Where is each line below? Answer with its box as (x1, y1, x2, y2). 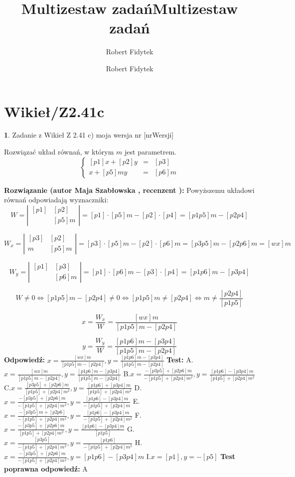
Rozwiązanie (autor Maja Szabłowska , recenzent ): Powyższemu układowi (4, 184, 255, 195)
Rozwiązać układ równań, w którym (4, 147, 114, 157)
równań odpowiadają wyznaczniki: (4, 194, 109, 205)
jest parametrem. (125, 147, 177, 157)
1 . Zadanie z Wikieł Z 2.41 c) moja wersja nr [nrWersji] (4, 130, 174, 140)
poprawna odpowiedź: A (4, 464, 88, 474)
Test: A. (166, 354, 193, 365)
